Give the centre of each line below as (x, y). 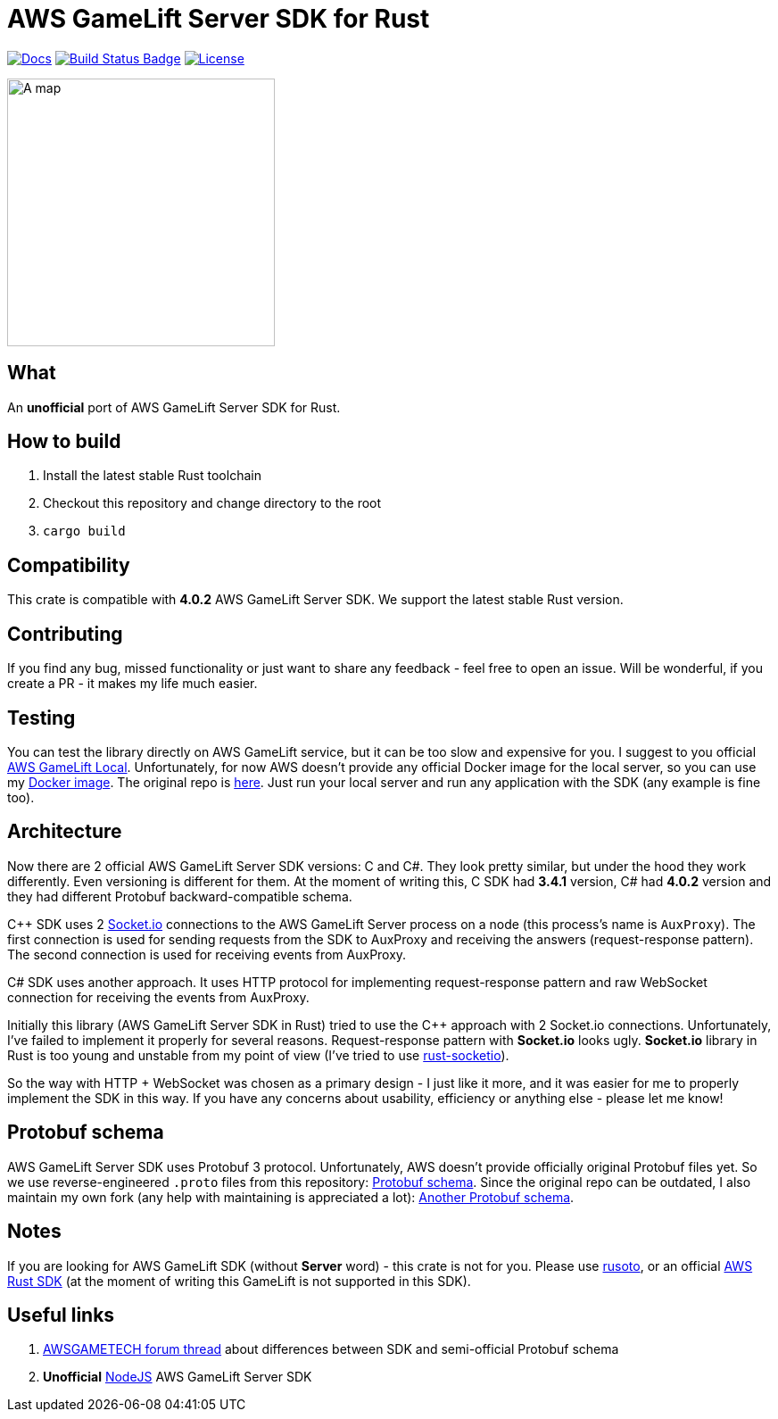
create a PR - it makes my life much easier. (132, 684)
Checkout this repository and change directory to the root (212, 503)
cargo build (84, 531)
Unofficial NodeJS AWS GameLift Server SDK (178, 1377)
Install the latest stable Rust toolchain (152, 476)
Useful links (61, 1315)
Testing (41, 718)
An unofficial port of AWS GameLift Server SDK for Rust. (174, 407)
